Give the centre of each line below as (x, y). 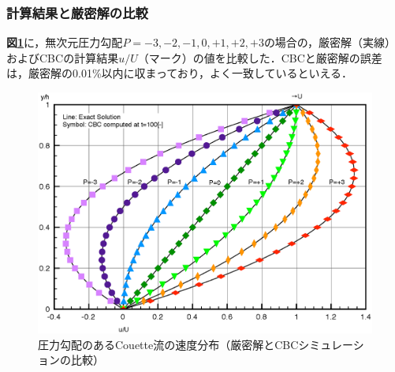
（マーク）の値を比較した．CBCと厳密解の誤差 (260, 57)
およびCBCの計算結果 (63, 57)
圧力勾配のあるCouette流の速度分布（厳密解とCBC (168, 344)
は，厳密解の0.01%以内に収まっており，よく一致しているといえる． (180, 73)
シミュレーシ (331, 344)
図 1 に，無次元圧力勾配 (65, 42)
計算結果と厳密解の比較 (77, 12)
